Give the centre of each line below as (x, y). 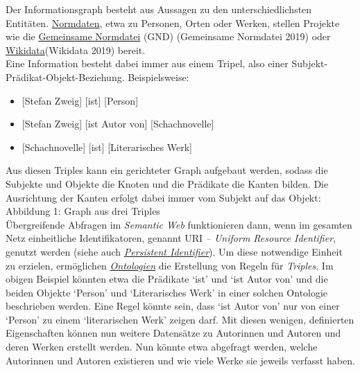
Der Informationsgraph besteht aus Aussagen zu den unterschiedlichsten (159, 9)
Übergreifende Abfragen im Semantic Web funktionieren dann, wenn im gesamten (179, 224)
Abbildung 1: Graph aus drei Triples (83, 211)
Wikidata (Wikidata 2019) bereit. (76, 50)
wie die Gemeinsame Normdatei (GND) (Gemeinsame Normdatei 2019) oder (168, 36)
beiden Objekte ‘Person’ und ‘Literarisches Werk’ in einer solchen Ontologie (167, 292)
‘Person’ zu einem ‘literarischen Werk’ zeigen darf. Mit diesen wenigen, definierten (180, 319)
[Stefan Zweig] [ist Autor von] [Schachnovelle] (118, 124)
